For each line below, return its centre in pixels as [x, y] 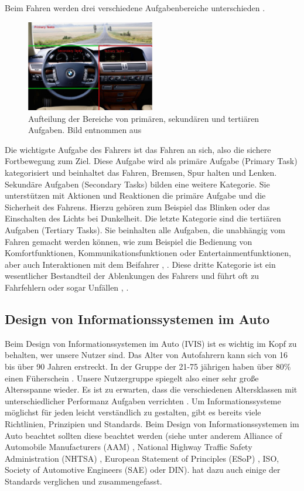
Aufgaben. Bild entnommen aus [85, 130]
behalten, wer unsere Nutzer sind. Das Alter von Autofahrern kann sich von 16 [146, 355]
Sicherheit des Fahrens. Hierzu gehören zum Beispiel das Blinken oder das [137, 207]
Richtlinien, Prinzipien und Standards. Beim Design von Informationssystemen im [152, 423]
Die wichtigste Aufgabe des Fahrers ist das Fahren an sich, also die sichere [138, 149]
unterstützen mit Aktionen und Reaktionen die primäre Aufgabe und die [135, 195]
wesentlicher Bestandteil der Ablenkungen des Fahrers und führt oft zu [132, 276]
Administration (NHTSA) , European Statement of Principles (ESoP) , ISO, [142, 458]
